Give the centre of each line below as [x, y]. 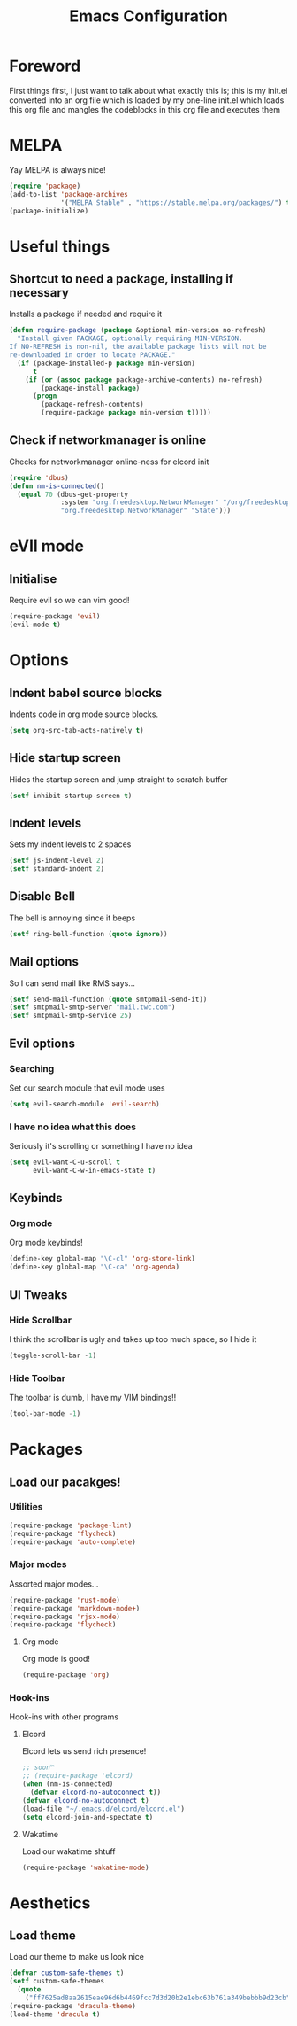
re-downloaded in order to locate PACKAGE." [92, 355]
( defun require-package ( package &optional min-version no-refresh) [138, 330]
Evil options [42, 1043]
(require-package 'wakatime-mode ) [85, 1867]
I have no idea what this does [73, 1127]
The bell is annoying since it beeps [72, 918]
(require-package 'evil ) [55, 617]
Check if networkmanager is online [108, 440]
